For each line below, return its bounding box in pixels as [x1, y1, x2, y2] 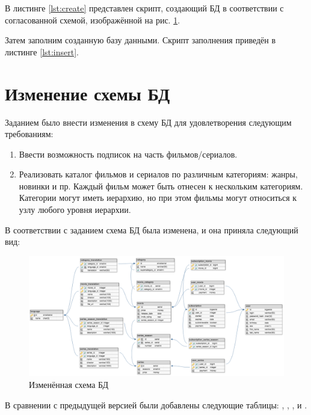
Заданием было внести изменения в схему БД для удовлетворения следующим [5, 115, 292, 128]
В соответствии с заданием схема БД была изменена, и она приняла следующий [5, 223, 298, 236]
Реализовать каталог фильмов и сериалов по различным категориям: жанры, [19, 168, 298, 180]
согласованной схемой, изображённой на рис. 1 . [5, 13, 180, 26]
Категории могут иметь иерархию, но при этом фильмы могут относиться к [19, 191, 297, 204]
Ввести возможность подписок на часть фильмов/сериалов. [19, 147, 238, 160]
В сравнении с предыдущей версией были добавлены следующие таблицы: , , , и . [5, 398, 307, 411]
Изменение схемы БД [5, 81, 170, 105]
